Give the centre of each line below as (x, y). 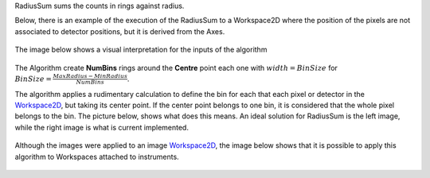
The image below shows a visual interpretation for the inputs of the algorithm (141, 50)
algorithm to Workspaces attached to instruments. (97, 157)
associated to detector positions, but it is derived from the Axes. (120, 31)
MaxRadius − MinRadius (90, 76)
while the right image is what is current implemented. (102, 127)
